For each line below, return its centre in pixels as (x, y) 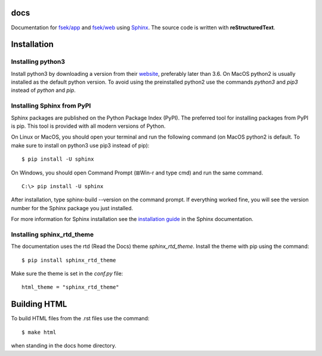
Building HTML (39, 304)
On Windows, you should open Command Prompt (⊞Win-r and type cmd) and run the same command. (137, 173)
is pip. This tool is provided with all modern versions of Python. (88, 126)
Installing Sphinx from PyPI (51, 106)
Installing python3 (38, 62)
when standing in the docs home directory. (64, 346)
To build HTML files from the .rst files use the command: (80, 318)
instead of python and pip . (43, 90)
